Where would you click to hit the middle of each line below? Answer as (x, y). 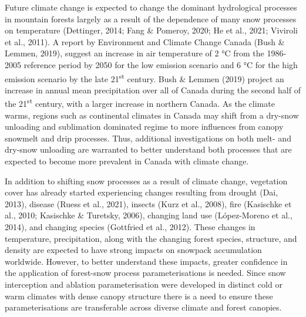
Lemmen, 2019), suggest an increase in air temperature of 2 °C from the (134, 53)
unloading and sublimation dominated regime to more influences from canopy (144, 127)
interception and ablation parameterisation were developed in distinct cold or (144, 284)
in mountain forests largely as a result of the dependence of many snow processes (151, 18)
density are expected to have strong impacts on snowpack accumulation (133, 250)
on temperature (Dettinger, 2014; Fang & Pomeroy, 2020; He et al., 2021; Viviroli (151, 30)
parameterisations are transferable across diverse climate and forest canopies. (143, 307)
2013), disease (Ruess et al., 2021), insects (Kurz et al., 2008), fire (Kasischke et (148, 203)
